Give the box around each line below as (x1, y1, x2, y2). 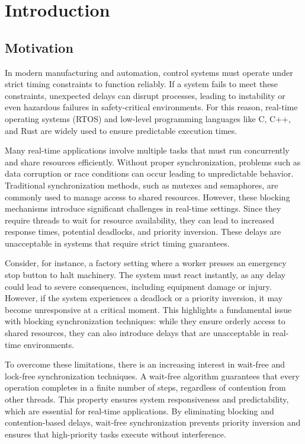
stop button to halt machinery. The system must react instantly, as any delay (5, 269, 286, 281)
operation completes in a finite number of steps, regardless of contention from (5, 381, 286, 394)
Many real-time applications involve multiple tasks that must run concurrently (5, 144, 290, 156)
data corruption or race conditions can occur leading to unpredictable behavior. (5, 167, 294, 180)
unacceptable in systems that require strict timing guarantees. (5, 237, 230, 249)
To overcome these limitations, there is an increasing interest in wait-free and (5, 358, 285, 370)
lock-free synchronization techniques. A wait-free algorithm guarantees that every (5, 369, 300, 382)
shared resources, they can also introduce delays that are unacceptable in (5, 327, 270, 339)
